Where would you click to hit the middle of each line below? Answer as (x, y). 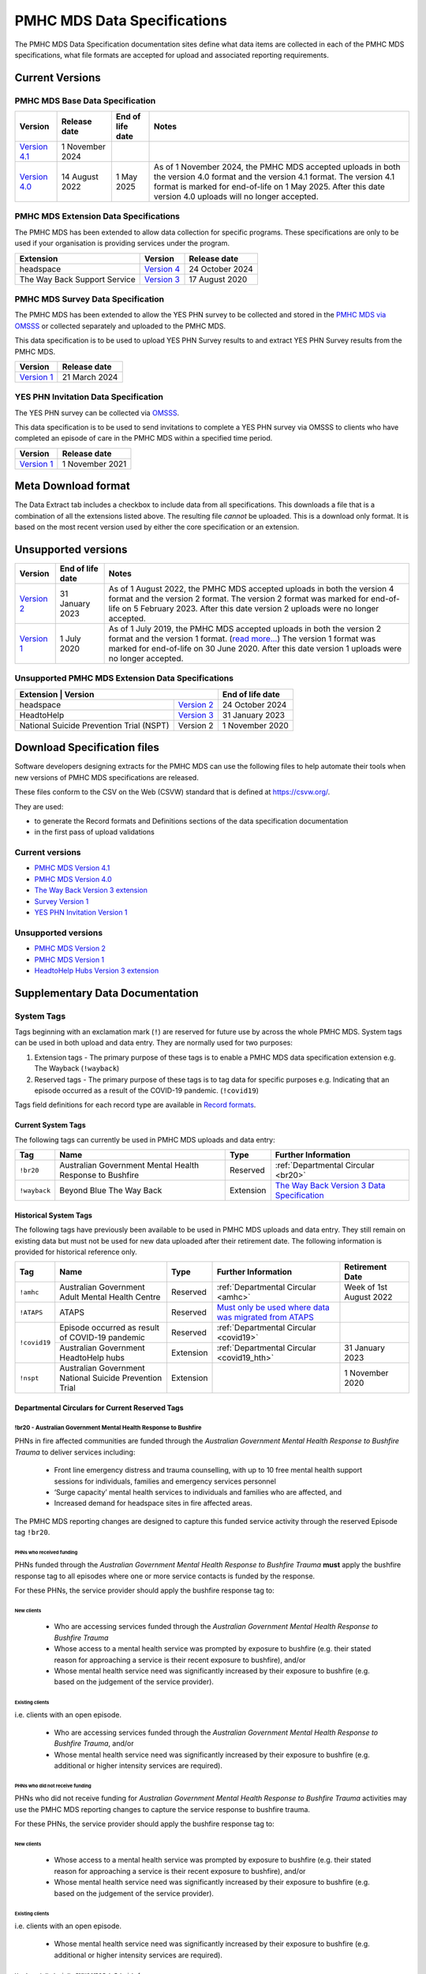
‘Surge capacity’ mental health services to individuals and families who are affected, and (198, 1492)
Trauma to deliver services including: (75, 1452)
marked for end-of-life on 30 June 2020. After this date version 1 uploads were (255, 649)
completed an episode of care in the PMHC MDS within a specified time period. (144, 438)
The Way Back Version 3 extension (91, 890)
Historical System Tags (53, 1215)
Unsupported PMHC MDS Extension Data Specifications (124, 678)
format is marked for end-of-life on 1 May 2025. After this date (270, 187)
